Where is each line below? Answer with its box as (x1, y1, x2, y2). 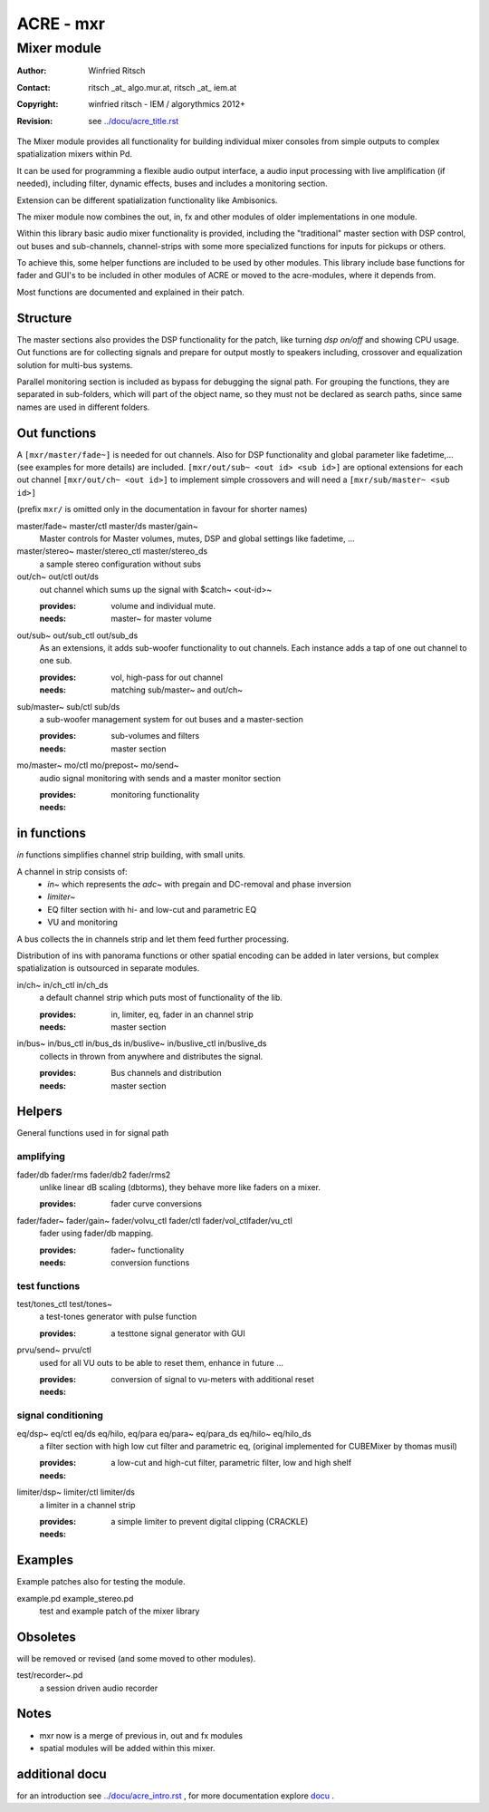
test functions (16, 1279, 81, 1292)
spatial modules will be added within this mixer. (39, 1742, 216, 1753)
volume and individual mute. (110, 600, 216, 611)
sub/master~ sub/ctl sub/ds (16, 701, 120, 712)
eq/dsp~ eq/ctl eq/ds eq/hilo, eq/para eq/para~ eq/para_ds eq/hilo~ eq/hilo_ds (16, 1428, 312, 1439)
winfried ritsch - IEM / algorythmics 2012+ (88, 99, 246, 110)
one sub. (39, 655, 72, 666)
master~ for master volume (110, 613, 212, 625)
